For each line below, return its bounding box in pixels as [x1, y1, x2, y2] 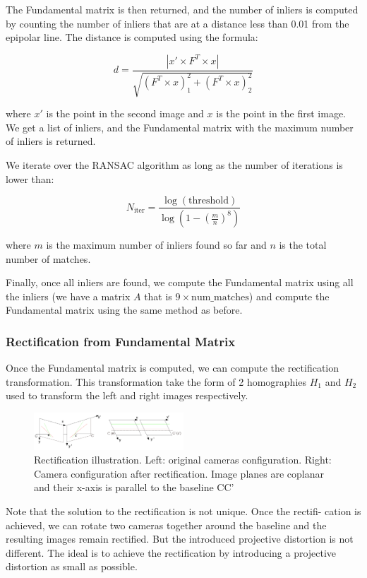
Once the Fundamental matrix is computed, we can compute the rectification [6, 360, 339, 375]
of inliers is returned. [6, 134, 96, 148]
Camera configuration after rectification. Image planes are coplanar [34, 466, 324, 480]
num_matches [191, 292, 249, 302]
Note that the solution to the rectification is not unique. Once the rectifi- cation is [6, 504, 361, 518]
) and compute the [248, 288, 330, 303]
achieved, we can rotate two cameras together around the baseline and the [6, 517, 327, 532]
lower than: [6, 171, 54, 186]
